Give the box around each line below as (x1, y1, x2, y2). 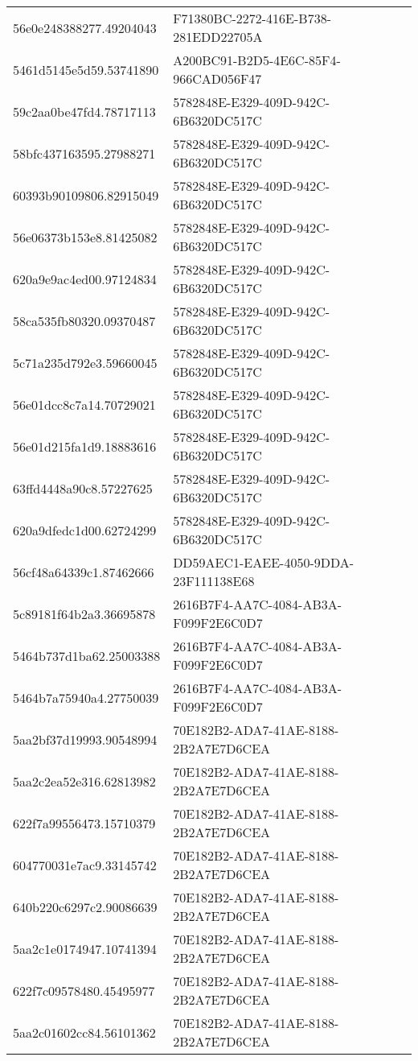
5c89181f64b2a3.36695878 (13, 604, 156, 623)
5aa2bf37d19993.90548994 (13, 729, 158, 749)
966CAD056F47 (173, 69, 262, 88)
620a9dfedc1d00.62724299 (13, 520, 157, 539)
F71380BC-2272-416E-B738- (173, 9, 332, 27)
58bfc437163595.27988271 (13, 143, 156, 163)
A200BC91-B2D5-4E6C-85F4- (173, 51, 341, 69)
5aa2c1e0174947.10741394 (13, 939, 157, 958)
